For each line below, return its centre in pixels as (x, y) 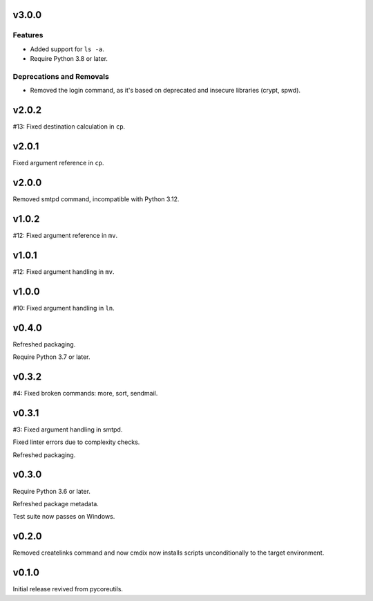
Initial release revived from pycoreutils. (68, 589)
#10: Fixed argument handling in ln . (64, 308)
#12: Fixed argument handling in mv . (64, 271)
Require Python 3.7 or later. (51, 357)
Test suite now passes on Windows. (64, 517)
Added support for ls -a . (67, 49)
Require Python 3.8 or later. (69, 59)
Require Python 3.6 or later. (52, 491)
